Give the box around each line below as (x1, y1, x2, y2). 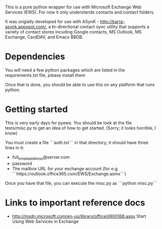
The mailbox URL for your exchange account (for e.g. (12, 165, 119, 171)
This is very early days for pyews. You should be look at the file (5, 120, 132, 126)
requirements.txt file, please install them (5, 72, 86, 78)
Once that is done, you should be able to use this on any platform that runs (5, 82, 155, 87)
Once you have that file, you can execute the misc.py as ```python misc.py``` (5, 180, 158, 186)
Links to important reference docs (5, 197, 145, 208)
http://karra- (100, 19, 125, 24)
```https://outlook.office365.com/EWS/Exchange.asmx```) (12, 171, 126, 177)
